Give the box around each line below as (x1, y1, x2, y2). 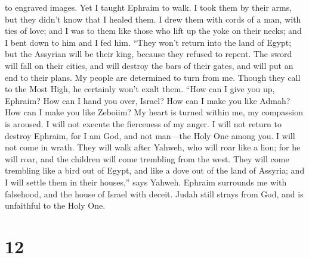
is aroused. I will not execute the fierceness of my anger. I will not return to (5, 117, 282, 130)
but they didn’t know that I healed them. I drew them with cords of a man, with (5, 12, 301, 25)
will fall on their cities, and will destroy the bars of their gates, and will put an (5, 59, 293, 71)
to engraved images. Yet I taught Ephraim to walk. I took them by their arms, (5, 1, 292, 13)
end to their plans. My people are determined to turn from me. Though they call (5, 71, 301, 83)
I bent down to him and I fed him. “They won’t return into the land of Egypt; (5, 36, 292, 48)
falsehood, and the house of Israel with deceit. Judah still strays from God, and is (5, 187, 304, 200)
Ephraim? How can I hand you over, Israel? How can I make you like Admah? (5, 94, 291, 106)
